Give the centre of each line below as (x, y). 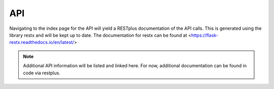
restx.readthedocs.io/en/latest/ (42, 42)
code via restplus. (42, 73)
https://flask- (204, 35)
